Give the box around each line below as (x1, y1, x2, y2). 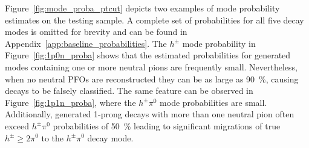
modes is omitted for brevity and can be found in (5, 25, 187, 38)
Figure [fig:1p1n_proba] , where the (5, 96, 136, 108)
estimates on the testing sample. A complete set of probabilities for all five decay (5, 13, 304, 26)
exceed (5, 119, 30, 132)
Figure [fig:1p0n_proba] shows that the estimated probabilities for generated (5, 49, 291, 61)
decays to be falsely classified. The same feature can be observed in (5, 84, 253, 97)
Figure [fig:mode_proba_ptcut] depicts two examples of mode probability (5, 2, 280, 14)
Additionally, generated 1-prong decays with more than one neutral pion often (5, 108, 294, 120)
